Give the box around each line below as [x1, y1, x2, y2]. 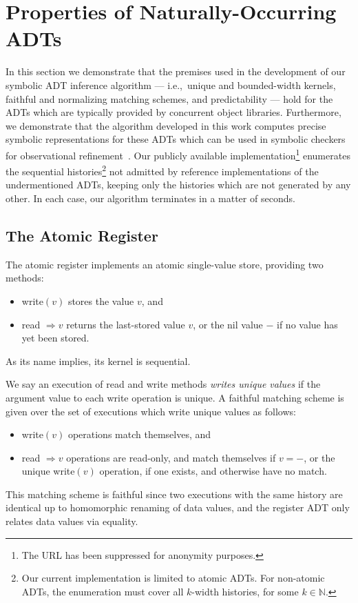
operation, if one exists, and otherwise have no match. [99, 464, 327, 478]
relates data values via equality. [6, 514, 138, 528]
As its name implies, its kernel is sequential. [6, 353, 191, 368]
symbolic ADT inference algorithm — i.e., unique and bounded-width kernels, [6, 77, 336, 92]
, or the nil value [193, 317, 263, 331]
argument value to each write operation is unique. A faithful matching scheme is [6, 390, 344, 404]
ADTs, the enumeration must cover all [21, 584, 184, 598]
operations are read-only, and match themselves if [66, 450, 276, 464]
